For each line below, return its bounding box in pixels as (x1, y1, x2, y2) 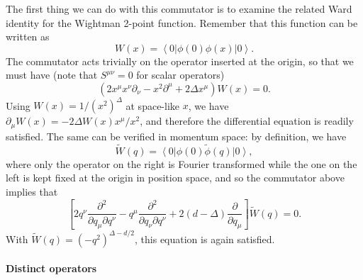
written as (6, 29, 50, 44)
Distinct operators (6, 261, 97, 276)
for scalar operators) (136, 67, 225, 82)
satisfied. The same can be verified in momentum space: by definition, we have (6, 128, 347, 143)
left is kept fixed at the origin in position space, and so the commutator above (6, 170, 345, 185)
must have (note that (6, 67, 98, 82)
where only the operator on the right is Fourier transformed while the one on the (6, 156, 357, 171)
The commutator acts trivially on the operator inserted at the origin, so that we (6, 53, 354, 68)
